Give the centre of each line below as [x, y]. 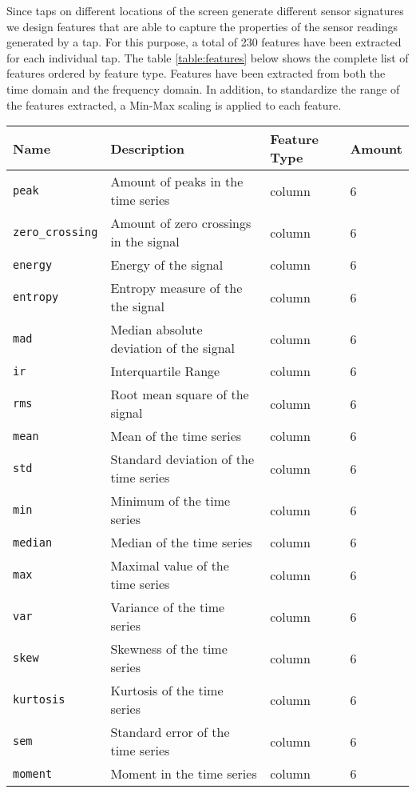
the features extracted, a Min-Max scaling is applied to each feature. [174, 104]
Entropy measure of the [176, 288]
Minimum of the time [170, 501]
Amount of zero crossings [181, 223]
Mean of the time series [176, 436]
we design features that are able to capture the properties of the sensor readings [202, 26]
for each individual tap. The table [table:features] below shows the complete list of [208, 57]
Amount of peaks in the [177, 182]
